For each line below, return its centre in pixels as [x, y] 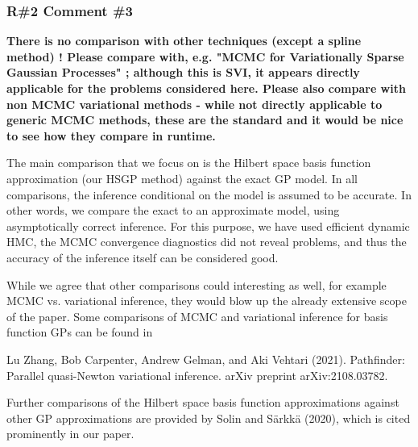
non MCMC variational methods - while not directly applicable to [195, 104]
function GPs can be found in [80, 332]
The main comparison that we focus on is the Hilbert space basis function [189, 163]
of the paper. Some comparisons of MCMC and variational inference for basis [197, 316]
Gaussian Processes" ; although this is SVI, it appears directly [183, 72]
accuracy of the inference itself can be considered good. [143, 257]
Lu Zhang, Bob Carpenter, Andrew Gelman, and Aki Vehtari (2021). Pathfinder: [206, 359]
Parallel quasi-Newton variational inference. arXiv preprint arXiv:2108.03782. [197, 375]
